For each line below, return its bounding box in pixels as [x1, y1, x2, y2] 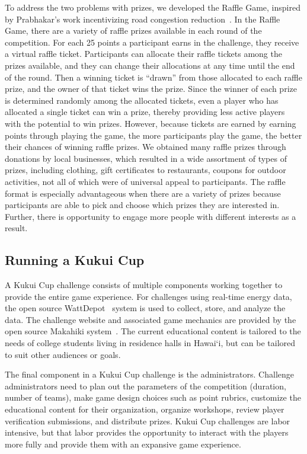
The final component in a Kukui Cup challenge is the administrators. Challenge [5, 368, 294, 381]
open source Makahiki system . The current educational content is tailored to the [5, 325, 301, 337]
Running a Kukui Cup [5, 251, 145, 269]
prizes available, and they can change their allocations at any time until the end [5, 59, 295, 71]
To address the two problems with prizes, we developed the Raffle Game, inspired [5, 1, 300, 13]
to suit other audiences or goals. [5, 348, 121, 360]
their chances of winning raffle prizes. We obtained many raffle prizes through [5, 140, 286, 153]
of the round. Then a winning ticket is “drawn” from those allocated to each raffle [5, 71, 302, 83]
